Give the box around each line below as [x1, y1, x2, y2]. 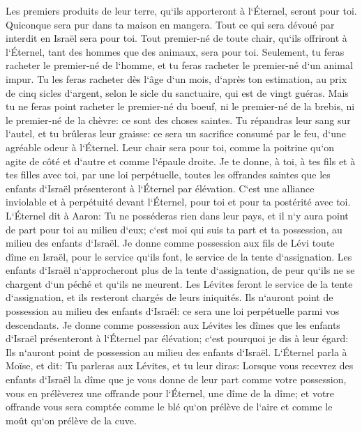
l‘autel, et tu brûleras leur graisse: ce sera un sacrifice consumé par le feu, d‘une [6, 126, 346, 141]
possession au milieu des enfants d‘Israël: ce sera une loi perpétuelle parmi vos [6, 304, 340, 318]
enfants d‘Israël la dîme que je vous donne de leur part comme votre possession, [6, 372, 347, 387]
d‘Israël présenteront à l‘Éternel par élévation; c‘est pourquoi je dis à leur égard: [6, 331, 349, 346]
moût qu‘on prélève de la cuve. [6, 412, 137, 427]
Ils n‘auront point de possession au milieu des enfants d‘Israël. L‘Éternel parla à [6, 344, 347, 359]
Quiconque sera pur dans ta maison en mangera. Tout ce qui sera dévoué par [6, 17, 335, 31]
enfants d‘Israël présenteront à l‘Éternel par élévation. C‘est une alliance [6, 180, 315, 195]
